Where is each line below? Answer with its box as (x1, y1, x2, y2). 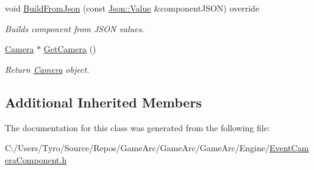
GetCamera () (43, 42, 96, 55)
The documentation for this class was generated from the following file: (5, 121, 270, 134)
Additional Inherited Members (5, 92, 202, 111)
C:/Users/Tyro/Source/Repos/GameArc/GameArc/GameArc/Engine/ (5, 141, 269, 154)
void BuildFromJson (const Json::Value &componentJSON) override (5, 2, 260, 14)
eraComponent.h (5, 153, 67, 166)
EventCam (269, 141, 309, 154)
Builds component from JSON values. (5, 22, 145, 35)
